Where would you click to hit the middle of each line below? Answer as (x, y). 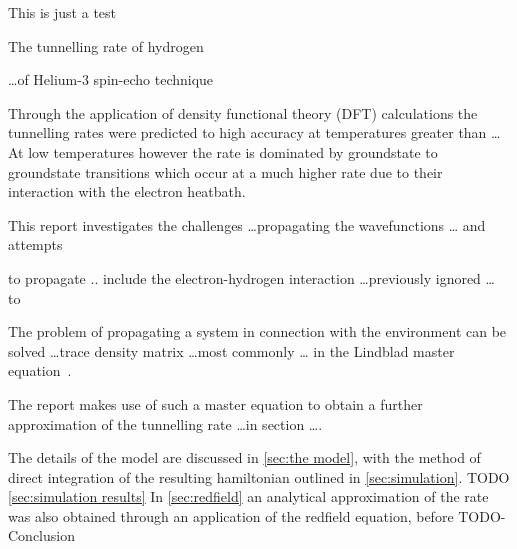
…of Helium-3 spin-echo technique (111, 79)
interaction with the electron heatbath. (127, 191)
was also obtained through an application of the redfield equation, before (231, 515)
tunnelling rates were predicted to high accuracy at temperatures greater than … (254, 132)
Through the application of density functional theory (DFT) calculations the (243, 112)
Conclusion (41, 535)
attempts (35, 244)
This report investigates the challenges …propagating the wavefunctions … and (247, 224)
